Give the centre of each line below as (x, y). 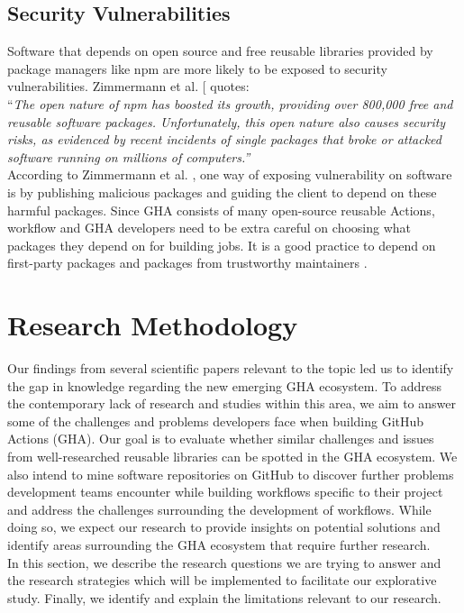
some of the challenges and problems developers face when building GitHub (216, 421)
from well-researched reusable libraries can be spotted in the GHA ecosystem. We (232, 457)
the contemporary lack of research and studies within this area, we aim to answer (232, 403)
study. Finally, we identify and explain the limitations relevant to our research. (224, 597)
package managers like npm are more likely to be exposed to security (197, 68)
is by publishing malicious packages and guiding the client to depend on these (222, 192)
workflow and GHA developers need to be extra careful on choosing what (209, 228)
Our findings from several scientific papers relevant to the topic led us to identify (231, 368)
